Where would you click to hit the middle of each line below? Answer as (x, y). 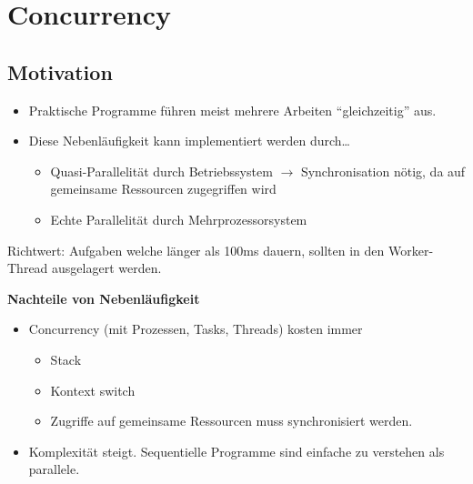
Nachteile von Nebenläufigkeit (104, 298)
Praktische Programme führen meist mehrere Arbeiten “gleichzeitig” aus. (232, 110)
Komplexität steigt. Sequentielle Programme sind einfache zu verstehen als (236, 451)
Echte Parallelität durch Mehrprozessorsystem (179, 219)
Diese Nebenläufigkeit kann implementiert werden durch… (189, 141)
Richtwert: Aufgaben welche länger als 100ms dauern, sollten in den (196, 250)
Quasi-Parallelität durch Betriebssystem (161, 171)
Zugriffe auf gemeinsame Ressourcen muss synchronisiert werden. (231, 421)
